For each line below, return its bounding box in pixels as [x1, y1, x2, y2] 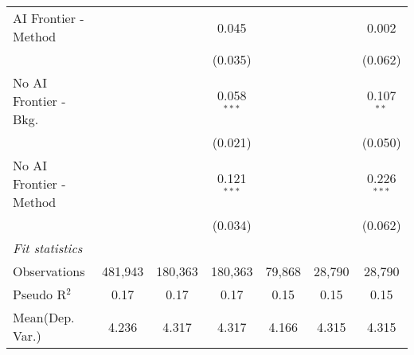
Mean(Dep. [13, 308, 75, 326]
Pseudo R [13, 285, 67, 303]
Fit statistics [13, 239, 83, 257]
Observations [13, 262, 85, 280]
